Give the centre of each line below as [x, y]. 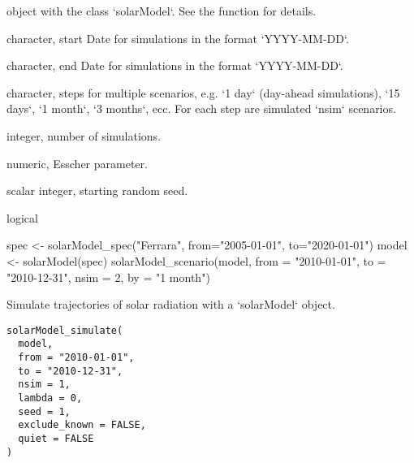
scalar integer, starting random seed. [97, 190]
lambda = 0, [50, 398]
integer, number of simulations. [84, 135]
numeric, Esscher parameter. [77, 163]
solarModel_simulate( [65, 330]
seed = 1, [44, 411]
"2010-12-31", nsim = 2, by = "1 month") [108, 277]
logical [22, 217]
